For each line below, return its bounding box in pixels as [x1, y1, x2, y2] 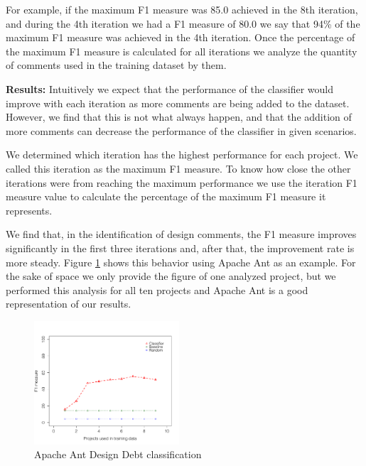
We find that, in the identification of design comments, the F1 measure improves [6, 227, 357, 242]
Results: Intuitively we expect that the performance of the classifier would [6, 81, 334, 96]
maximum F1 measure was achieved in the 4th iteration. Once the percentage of [6, 30, 355, 45]
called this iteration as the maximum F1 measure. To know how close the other [6, 161, 351, 175]
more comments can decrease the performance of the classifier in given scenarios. [6, 123, 357, 138]
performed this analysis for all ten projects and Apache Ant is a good [6, 282, 308, 297]
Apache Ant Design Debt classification [34, 447, 202, 462]
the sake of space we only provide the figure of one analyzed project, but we [6, 269, 336, 283]
